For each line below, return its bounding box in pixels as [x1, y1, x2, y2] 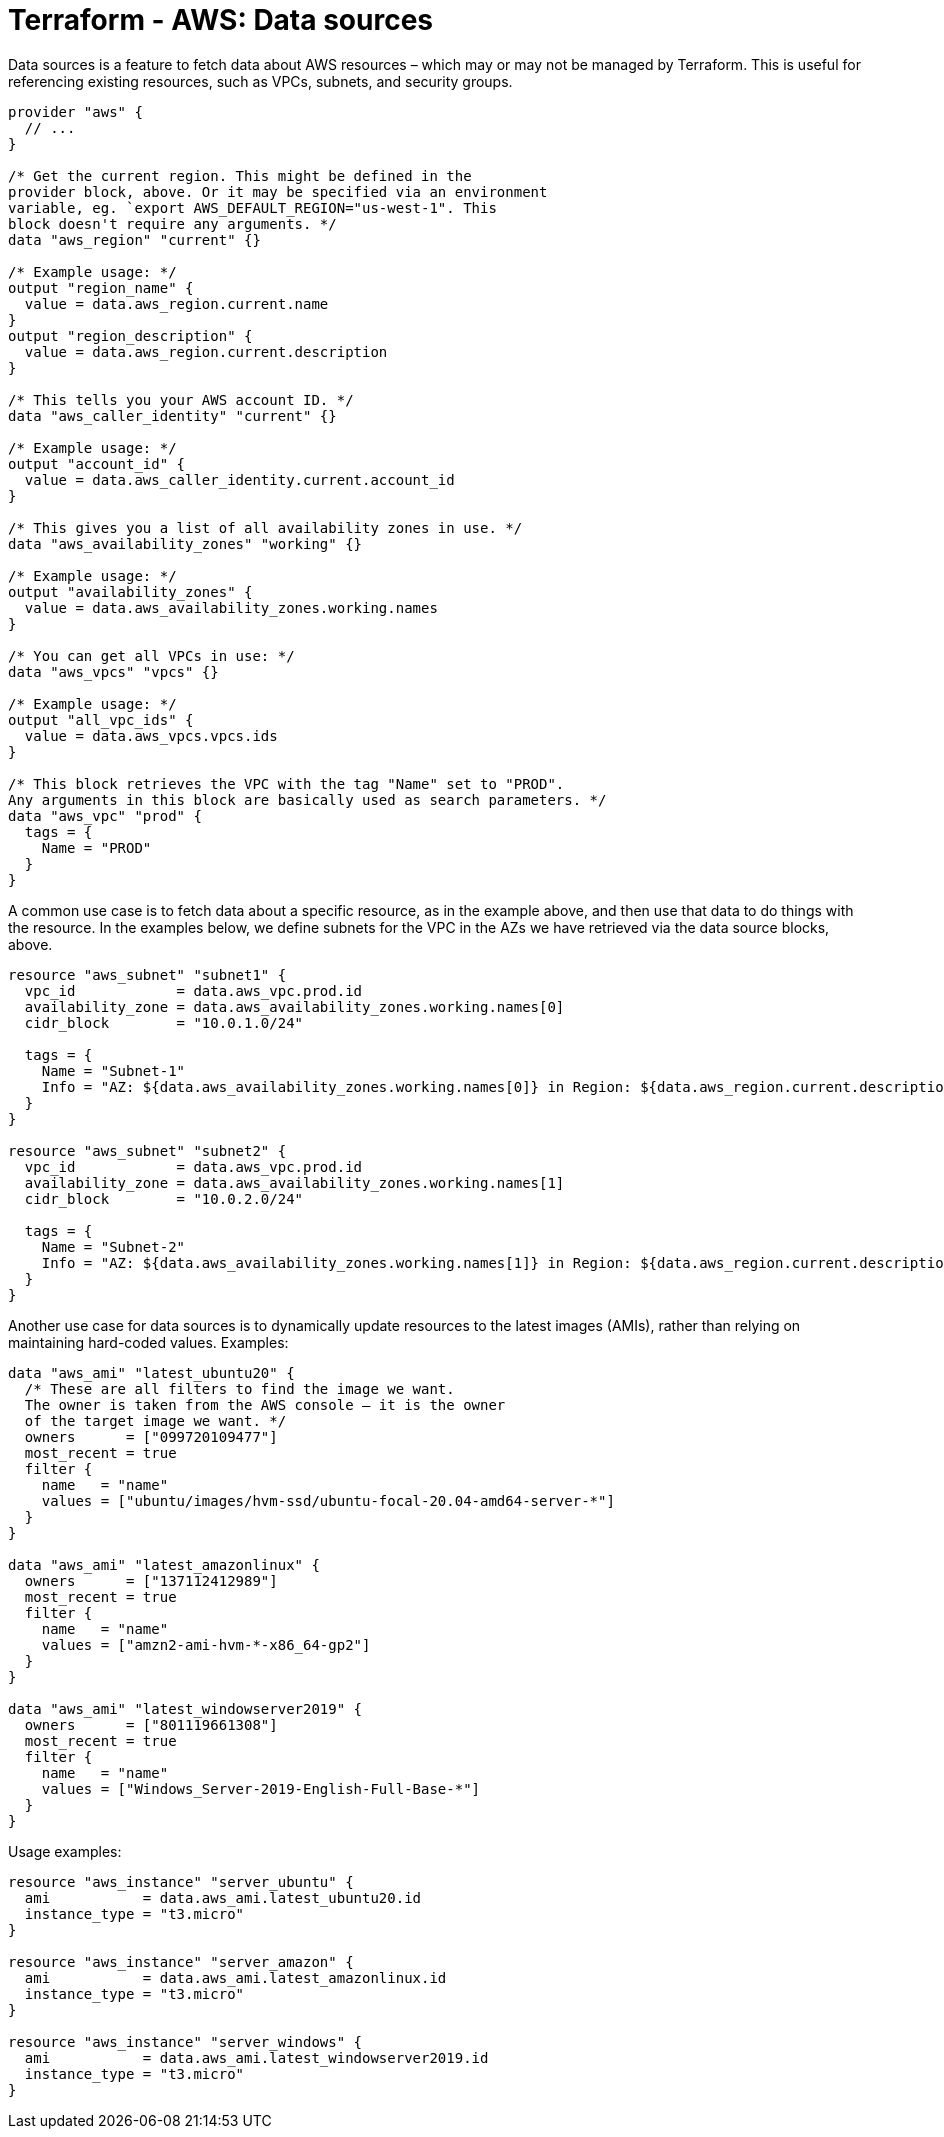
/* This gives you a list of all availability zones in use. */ [8, 519, 523, 536]
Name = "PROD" [41, 839, 152, 856]
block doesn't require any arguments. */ [8, 215, 337, 232]
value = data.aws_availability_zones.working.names [24, 599, 438, 616]
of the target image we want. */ [24, 1412, 287, 1429]
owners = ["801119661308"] [24, 1716, 278, 1733]
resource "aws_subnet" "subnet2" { [8, 1142, 287, 1159]
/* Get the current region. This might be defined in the [8, 167, 472, 184]
